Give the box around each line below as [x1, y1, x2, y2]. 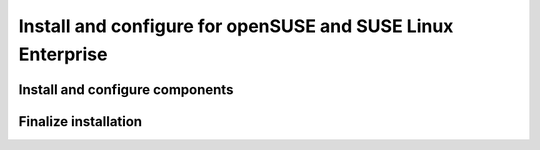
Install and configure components [18, 81, 234, 98]
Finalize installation [18, 113, 143, 130]
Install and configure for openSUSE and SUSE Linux [18, 15, 454, 37]
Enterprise [18, 43, 108, 65]
